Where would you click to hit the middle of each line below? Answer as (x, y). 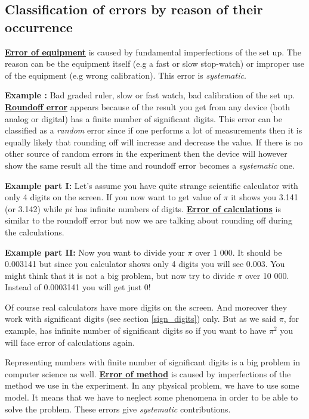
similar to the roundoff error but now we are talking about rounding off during (149, 220)
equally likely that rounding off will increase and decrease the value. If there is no (154, 142)
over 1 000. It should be (239, 252)
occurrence (39, 27)
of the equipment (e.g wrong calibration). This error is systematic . (126, 75)
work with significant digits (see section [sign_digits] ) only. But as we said (141, 319)
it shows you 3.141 (265, 197)
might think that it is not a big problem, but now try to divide (120, 275)
